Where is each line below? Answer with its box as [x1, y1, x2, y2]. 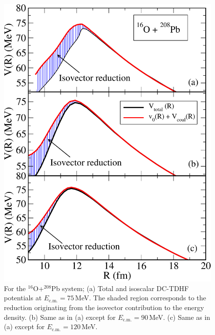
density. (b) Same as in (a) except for [4, 312, 116, 322]
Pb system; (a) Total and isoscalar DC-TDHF [51, 283, 189, 293]
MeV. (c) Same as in [149, 312, 211, 322]
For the [4, 283, 26, 293]
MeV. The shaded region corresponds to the [75, 293, 206, 303]
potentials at [4, 293, 42, 303]
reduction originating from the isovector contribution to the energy [4, 302, 204, 313]
